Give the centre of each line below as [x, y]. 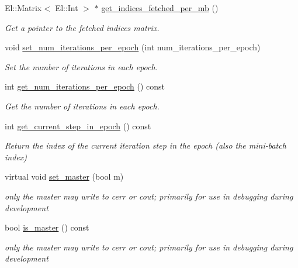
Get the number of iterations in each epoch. [82, 106]
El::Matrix [23, 8]
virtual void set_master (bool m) [64, 176]
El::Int [67, 8]
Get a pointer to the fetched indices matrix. [82, 27]
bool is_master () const [47, 227]
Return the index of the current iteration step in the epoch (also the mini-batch [145, 145]
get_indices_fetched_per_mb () [160, 8]
